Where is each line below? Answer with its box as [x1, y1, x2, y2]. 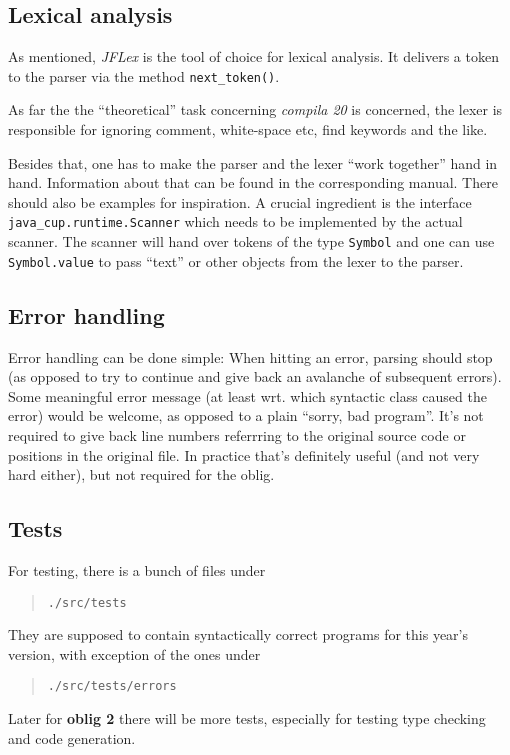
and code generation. [8, 727, 136, 748]
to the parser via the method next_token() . [8, 65, 280, 86]
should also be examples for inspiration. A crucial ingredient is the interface [8, 191, 472, 212]
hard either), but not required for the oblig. [8, 464, 275, 485]
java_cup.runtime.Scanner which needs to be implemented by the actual [8, 211, 463, 232]
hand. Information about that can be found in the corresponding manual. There [8, 172, 498, 193]
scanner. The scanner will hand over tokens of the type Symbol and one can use [8, 231, 495, 252]
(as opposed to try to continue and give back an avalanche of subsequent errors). [8, 366, 502, 387]
